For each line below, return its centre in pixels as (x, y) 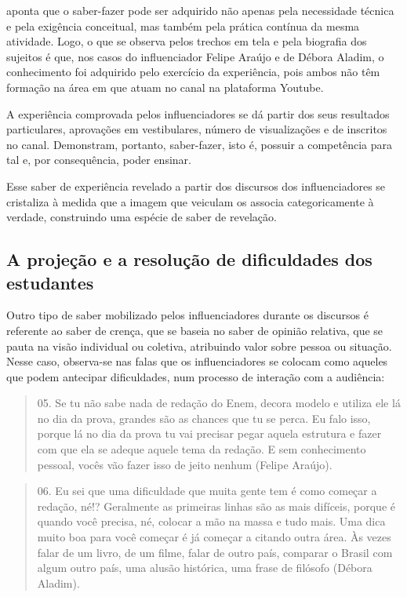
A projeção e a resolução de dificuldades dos (189, 259)
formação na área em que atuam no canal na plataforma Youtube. (165, 87)
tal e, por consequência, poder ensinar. (99, 160)
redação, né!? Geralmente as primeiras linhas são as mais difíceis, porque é (216, 506)
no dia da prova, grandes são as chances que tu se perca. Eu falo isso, (204, 418)
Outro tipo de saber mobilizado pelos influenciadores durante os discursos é (187, 315)
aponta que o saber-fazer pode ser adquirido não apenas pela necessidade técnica (200, 10)
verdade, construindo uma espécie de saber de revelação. (142, 217)
